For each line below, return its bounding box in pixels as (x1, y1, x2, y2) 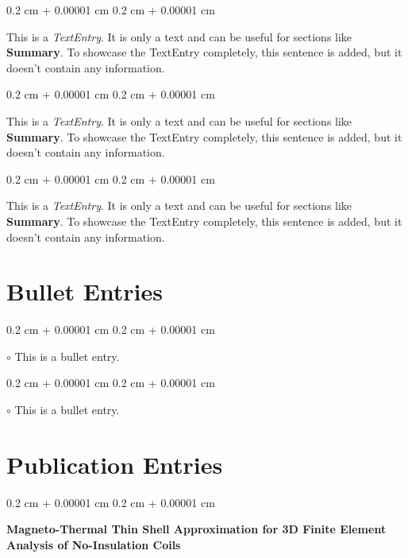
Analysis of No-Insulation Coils (6, 536, 181, 552)
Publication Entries (6, 448, 223, 480)
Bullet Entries (6, 275, 164, 308)
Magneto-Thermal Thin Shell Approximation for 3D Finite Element (6, 521, 387, 537)
